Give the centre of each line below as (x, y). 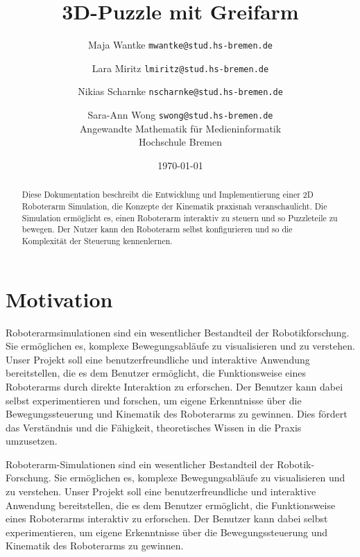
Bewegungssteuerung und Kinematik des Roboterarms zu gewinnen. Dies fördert (177, 414)
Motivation (59, 299)
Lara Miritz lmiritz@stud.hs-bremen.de (180, 68)
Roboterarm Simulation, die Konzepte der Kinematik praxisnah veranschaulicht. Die (174, 206)
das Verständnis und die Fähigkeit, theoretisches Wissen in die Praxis (154, 427)
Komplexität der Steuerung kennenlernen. (97, 240)
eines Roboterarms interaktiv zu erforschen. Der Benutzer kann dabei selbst (167, 519)
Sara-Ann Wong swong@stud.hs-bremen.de (180, 115)
